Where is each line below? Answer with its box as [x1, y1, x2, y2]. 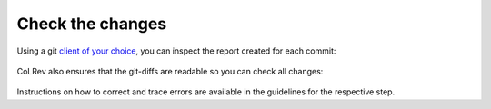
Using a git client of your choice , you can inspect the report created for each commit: [16, 45, 336, 56]
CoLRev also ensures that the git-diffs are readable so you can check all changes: [16, 65, 324, 76]
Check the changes [16, 14, 167, 34]
